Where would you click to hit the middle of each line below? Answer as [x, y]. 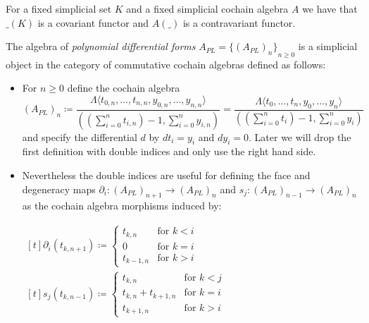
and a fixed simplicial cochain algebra [207, 8]
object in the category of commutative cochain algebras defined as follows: [166, 64]
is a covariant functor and [93, 22]
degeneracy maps [59, 189]
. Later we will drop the [300, 136]
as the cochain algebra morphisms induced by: [122, 206]
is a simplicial [328, 46]
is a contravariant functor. [239, 22]
